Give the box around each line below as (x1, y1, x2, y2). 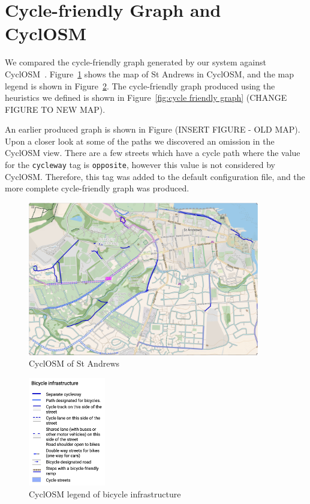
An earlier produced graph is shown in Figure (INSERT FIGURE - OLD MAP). (5, 123, 300, 136)
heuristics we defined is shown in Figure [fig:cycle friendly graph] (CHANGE (5, 91, 287, 104)
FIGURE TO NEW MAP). (5, 103, 106, 115)
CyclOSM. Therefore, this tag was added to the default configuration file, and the (5, 170, 305, 182)
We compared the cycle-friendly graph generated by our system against (5, 56, 266, 68)
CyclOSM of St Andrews (29, 357, 120, 370)
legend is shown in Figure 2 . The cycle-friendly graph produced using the (5, 79, 275, 92)
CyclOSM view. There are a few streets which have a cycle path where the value (5, 146, 300, 159)
